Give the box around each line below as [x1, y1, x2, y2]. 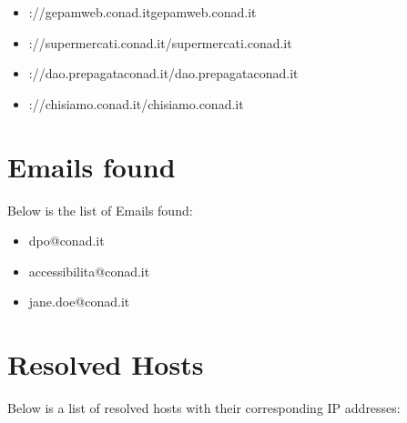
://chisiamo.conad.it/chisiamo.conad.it [28, 94, 244, 113]
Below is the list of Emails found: [7, 200, 193, 219]
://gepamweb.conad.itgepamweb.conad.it [28, 3, 257, 21]
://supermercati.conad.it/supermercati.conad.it [28, 33, 292, 52]
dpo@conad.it [28, 231, 105, 250]
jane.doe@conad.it [28, 292, 130, 311]
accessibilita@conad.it [28, 261, 150, 280]
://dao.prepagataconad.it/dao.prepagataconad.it [28, 64, 299, 83]
